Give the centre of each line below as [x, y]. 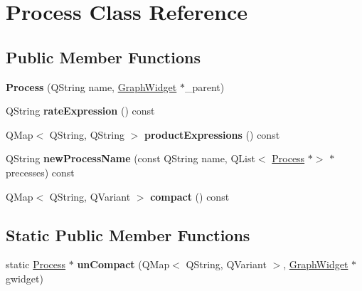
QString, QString [87, 134]
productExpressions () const [212, 134]
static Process [36, 264]
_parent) [204, 86]
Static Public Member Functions [128, 234]
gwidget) [25, 278]
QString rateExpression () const [80, 111]
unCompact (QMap [123, 264]
